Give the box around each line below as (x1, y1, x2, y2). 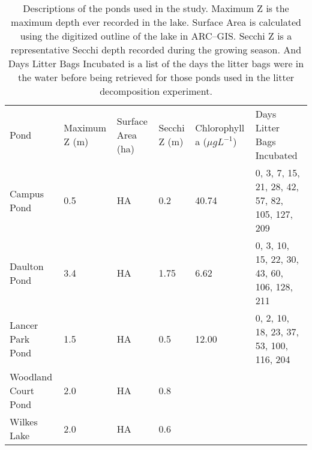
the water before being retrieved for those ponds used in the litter (17, 70, 295, 84)
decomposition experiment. (100, 84, 212, 98)
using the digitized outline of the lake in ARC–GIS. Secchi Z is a (20, 29, 292, 43)
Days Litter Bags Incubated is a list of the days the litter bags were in (8, 56, 304, 70)
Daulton (10, 259, 44, 273)
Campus (10, 186, 44, 200)
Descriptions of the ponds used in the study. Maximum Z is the (23, 1, 289, 15)
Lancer (10, 317, 38, 332)
